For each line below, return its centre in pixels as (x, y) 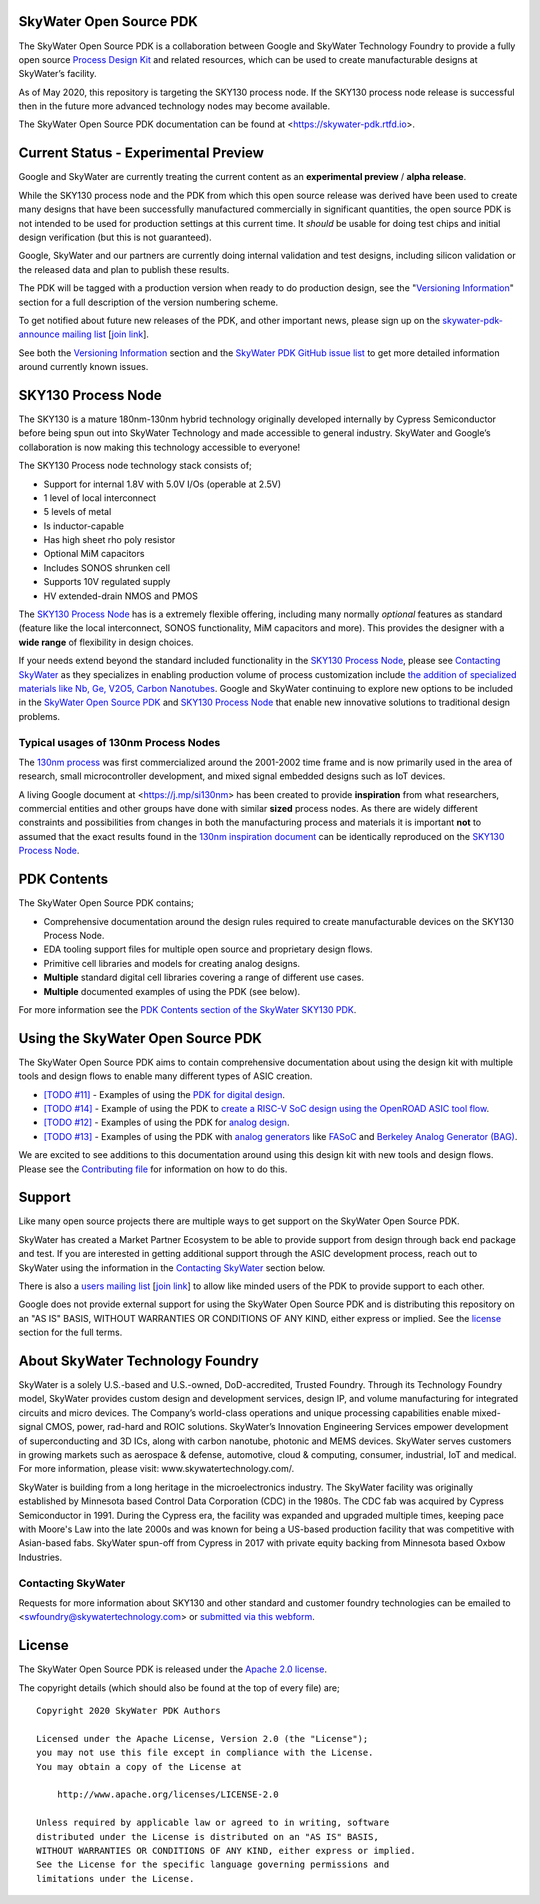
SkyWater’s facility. (57, 74)
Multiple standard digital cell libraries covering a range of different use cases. (204, 977)
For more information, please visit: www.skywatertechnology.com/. (156, 1469)
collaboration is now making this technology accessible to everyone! (159, 447)
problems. (39, 716)
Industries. (40, 1557)
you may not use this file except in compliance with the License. (205, 1753)
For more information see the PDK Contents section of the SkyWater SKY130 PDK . (187, 1009)
